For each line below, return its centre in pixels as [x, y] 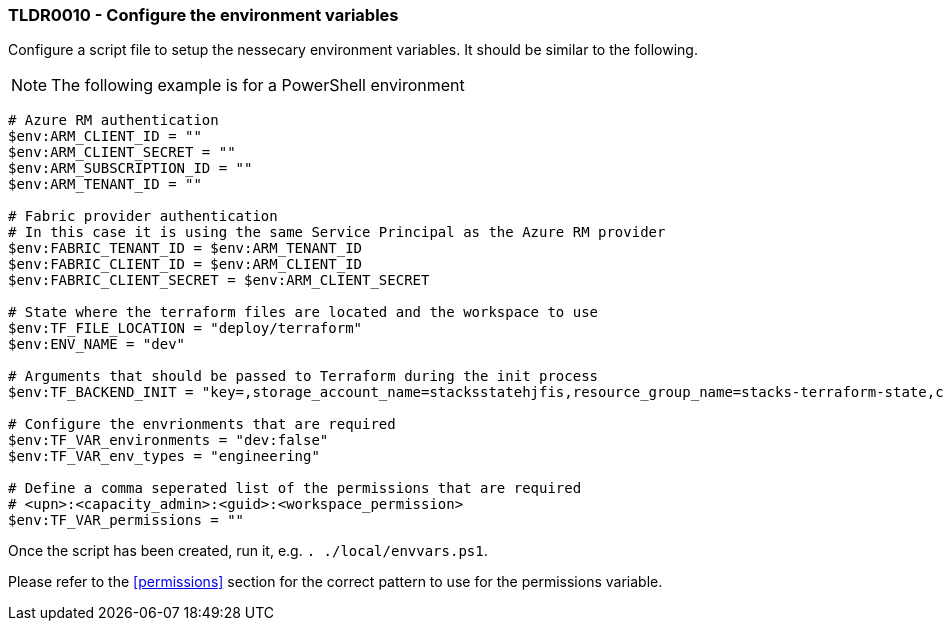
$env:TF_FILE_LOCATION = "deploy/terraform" [185, 328]
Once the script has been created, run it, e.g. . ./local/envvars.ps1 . [248, 551]
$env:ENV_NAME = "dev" [97, 344]
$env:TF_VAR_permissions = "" [126, 520]
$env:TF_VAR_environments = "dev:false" [168, 440]
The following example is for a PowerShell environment [258, 85]
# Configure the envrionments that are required [202, 424]
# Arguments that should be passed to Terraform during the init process [303, 376]
